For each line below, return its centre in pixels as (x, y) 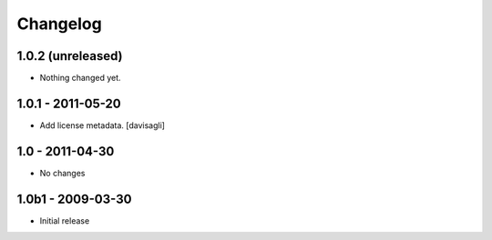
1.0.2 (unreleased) (70, 56)
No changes (62, 173)
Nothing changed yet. (81, 78)
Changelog (59, 24)
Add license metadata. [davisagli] (102, 125)
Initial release (65, 220)
